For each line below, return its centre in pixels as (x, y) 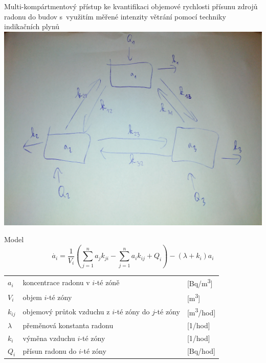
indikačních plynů (32, 26)
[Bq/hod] (201, 351)
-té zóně (107, 282)
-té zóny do (132, 312)
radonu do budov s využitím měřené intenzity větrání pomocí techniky (115, 16)
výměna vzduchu (49, 338)
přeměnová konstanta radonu (68, 325)
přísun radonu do (50, 351)
